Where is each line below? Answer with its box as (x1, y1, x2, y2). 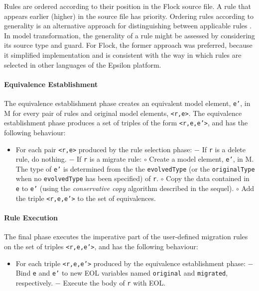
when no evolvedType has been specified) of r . (15, 173, 159, 184)
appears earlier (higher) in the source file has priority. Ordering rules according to (4, 10, 254, 21)
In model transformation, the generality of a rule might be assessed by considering (4, 30, 255, 40)
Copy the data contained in (166, 173, 250, 184)
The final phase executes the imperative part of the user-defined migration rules (4, 231, 248, 242)
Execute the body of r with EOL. (63, 277, 166, 288)
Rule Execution (4, 212, 58, 223)
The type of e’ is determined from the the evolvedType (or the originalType (15, 163, 255, 174)
